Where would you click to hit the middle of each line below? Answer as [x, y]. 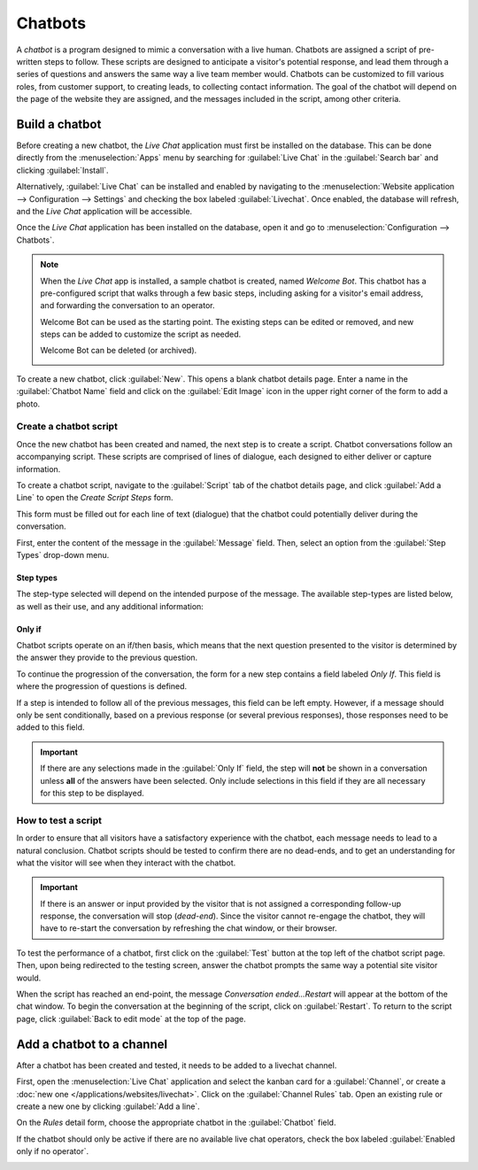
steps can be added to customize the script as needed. [141, 334]
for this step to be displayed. [93, 793]
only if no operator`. [52, 1151]
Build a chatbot [59, 124]
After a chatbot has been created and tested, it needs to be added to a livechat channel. [177, 1065]
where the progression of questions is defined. [102, 686]
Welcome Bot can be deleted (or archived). [119, 351]
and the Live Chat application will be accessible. [104, 211]
